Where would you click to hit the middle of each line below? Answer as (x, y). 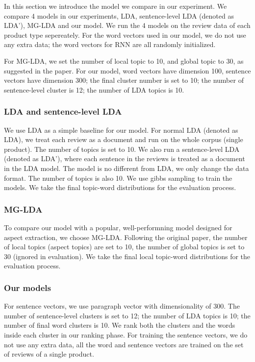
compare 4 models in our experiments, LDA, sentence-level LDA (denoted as (119, 15)
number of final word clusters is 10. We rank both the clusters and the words (120, 325)
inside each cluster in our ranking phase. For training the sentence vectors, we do (126, 334)
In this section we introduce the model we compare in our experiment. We (115, 6)
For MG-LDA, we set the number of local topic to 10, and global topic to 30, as (124, 60)
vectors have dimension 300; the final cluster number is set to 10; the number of (124, 80)
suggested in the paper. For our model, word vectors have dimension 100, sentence (127, 70)
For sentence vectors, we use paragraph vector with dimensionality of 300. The (122, 306)
